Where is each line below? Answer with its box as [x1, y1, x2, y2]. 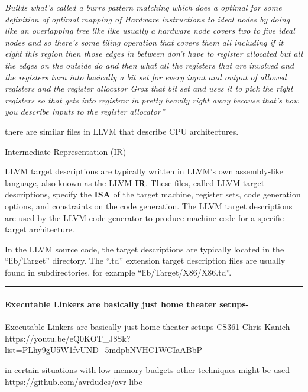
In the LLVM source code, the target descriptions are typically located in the [5, 242, 284, 255]
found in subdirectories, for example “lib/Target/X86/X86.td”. [5, 265, 232, 278]
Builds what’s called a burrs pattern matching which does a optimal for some [5, 1, 282, 13]
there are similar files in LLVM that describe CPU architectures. [5, 125, 239, 137]
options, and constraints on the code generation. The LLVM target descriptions [5, 199, 293, 212]
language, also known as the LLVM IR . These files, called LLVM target [5, 176, 265, 189]
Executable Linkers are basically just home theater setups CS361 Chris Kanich [5, 320, 290, 333]
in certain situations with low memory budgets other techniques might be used [5, 364, 290, 376]
